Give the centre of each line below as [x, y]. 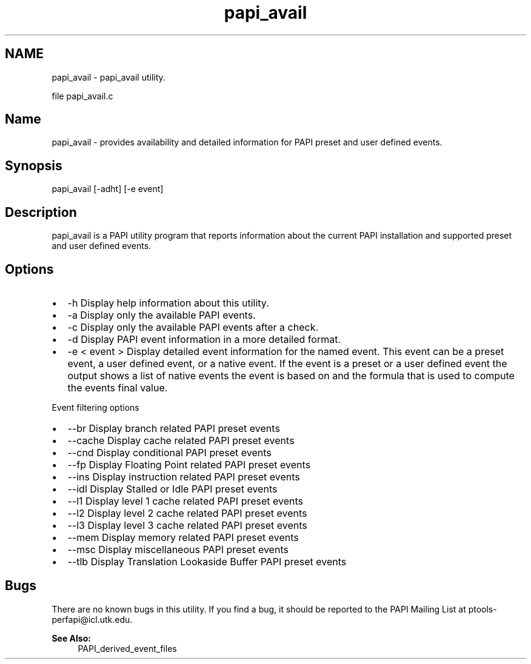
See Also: [71, 638]
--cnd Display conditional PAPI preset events [169, 452]
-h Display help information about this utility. [168, 303]
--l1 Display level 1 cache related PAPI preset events [185, 501]
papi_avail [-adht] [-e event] [108, 189]
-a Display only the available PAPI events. [162, 315]
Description [41, 212]
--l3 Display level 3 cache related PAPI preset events [187, 525]
